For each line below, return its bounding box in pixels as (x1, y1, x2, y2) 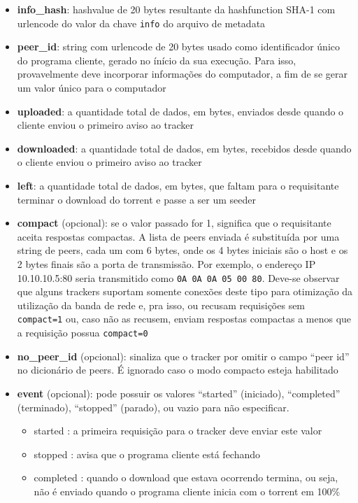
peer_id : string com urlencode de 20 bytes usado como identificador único (17, 39, 340, 54)
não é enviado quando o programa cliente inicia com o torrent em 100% (34, 483, 341, 498)
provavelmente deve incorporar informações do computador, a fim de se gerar (17, 66, 348, 81)
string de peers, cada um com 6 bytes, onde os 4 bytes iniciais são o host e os (17, 243, 348, 257)
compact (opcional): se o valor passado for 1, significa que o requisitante (17, 215, 331, 230)
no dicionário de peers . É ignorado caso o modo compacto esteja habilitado (17, 362, 338, 377)
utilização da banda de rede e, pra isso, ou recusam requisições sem (17, 297, 306, 312)
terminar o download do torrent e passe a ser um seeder (17, 192, 256, 206)
